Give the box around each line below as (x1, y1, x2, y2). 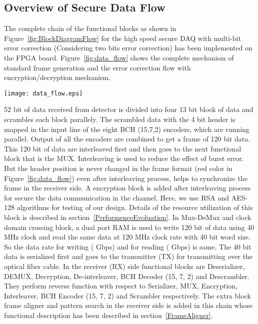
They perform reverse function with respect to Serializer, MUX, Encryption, (4, 280, 237, 291)
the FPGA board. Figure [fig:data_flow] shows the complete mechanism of (4, 52, 234, 62)
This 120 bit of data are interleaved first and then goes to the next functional (4, 143, 241, 153)
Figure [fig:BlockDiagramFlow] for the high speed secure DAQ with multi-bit (4, 32, 241, 43)
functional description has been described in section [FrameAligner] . (4, 309, 213, 320)
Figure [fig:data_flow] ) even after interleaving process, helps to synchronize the (4, 172, 247, 183)
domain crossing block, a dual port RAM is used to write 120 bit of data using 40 (4, 221, 254, 232)
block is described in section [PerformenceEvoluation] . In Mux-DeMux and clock (4, 211, 251, 222)
